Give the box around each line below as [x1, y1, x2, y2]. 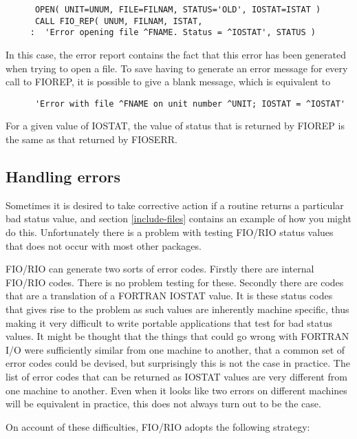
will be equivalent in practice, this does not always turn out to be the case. [6, 396, 321, 411]
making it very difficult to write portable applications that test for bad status [6, 315, 332, 330]
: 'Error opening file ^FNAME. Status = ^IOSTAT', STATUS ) [30, 28, 316, 38]
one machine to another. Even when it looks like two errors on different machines [6, 383, 347, 397]
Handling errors [6, 165, 120, 186]
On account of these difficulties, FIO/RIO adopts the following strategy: [6, 419, 310, 433]
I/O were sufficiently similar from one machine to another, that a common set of [6, 342, 345, 356]
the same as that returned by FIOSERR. [6, 132, 177, 146]
